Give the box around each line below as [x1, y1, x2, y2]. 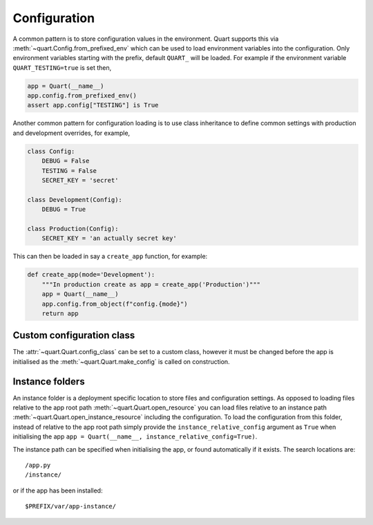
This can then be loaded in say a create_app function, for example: [12, 252, 208, 261]
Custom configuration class [12, 329, 135, 342]
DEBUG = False [41, 157, 90, 165]
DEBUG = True [41, 205, 86, 214]
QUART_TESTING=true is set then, [12, 63, 112, 72]
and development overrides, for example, [12, 129, 131, 137]
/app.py [25, 461, 51, 470]
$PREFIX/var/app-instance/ [25, 502, 117, 510]
